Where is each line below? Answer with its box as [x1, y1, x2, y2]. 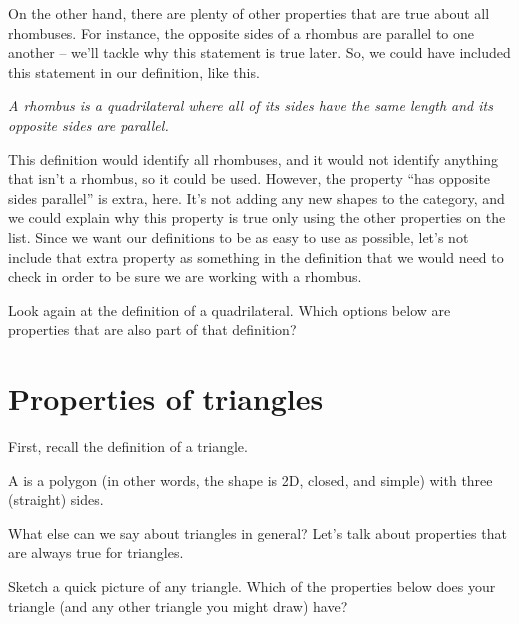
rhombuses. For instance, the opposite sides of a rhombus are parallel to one [8, 22, 475, 43]
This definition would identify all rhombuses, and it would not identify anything [8, 148, 498, 169]
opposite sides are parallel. [8, 114, 169, 135]
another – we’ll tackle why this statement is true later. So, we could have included [8, 42, 511, 63]
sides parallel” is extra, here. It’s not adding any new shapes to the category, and [8, 187, 505, 208]
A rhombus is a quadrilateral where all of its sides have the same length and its [8, 95, 493, 116]
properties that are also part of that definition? [8, 319, 297, 340]
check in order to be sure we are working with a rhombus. [8, 266, 362, 287]
